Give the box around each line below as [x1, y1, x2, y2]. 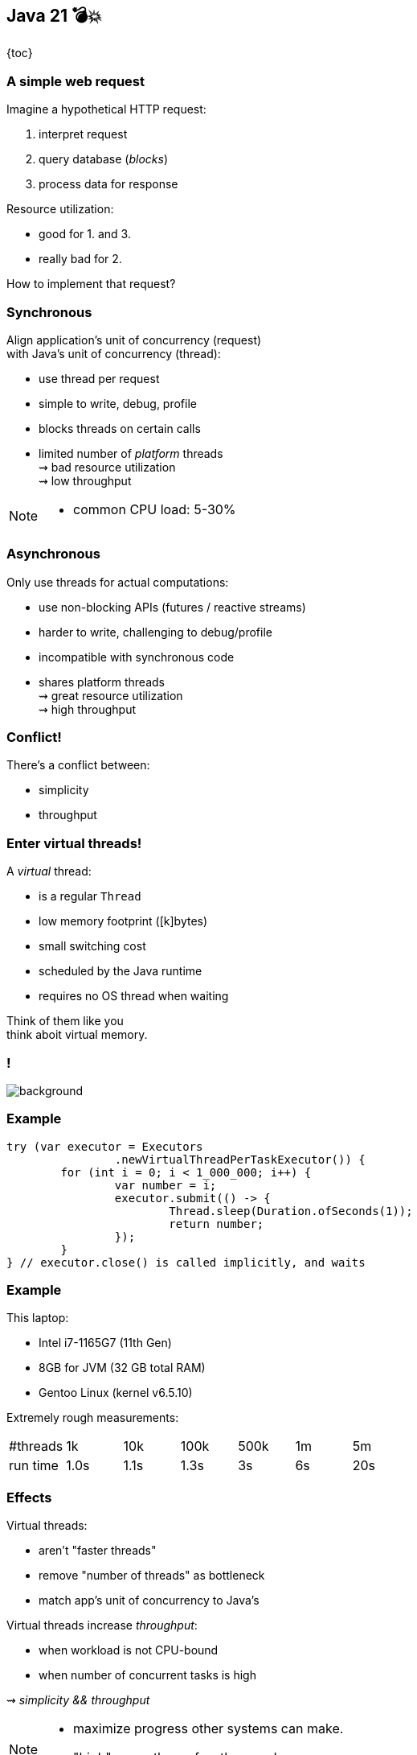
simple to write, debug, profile [39, 396, 197, 410]
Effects [6, 1489, 52, 1506]
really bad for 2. [39, 252, 122, 266]
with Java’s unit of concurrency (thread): [6, 346, 221, 360]
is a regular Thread [39, 889, 141, 904]
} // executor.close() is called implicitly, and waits [6, 1255, 366, 1269]
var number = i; [114, 1178, 217, 1192]
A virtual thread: [6, 864, 92, 879]
